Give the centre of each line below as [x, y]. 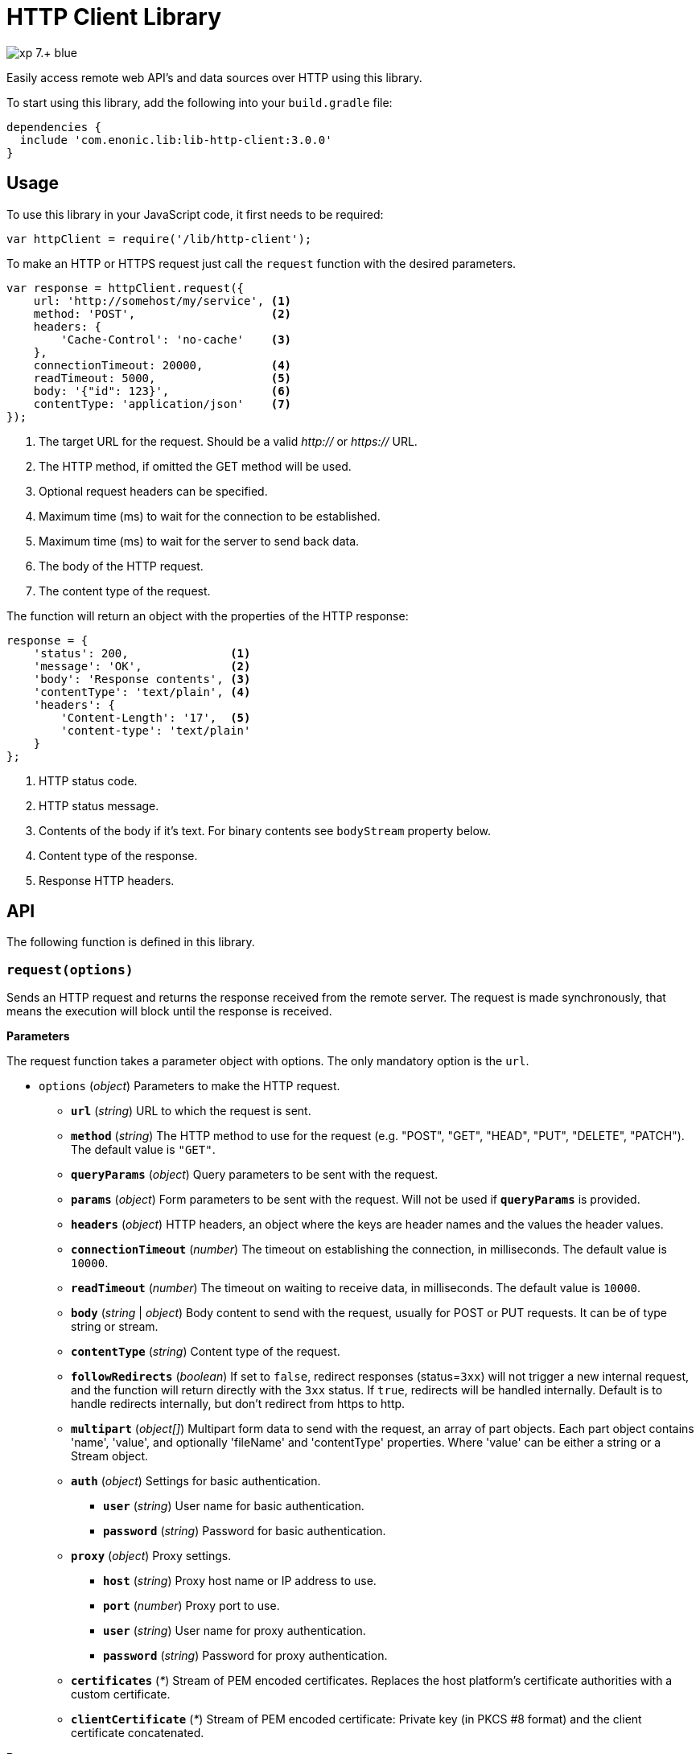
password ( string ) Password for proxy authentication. [245, 1656]
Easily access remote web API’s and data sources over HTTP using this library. [214, 77]
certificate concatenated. [138, 1733]
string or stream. [115, 1327]
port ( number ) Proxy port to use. [191, 1606]
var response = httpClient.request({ [126, 288]
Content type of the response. [118, 855]
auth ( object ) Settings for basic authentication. [196, 1481]
